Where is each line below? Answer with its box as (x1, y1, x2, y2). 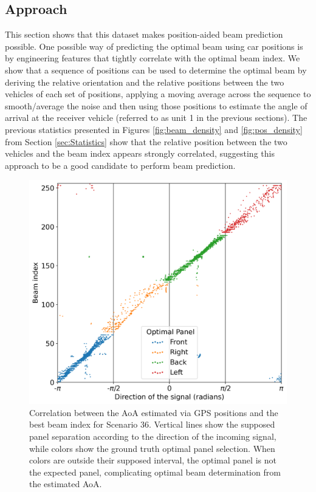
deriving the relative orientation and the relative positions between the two (5, 75, 284, 88)
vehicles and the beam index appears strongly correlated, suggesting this (5, 147, 275, 160)
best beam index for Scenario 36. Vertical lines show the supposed (29, 418, 275, 431)
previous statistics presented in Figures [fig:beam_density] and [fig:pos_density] (5, 123, 303, 135)
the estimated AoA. (29, 477, 102, 490)
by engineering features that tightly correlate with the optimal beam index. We (5, 52, 300, 64)
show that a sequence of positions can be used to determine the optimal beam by (5, 63, 307, 76)
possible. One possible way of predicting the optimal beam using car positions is (5, 39, 303, 52)
